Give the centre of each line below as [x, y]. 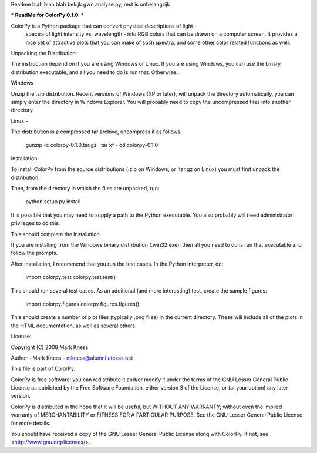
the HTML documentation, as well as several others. [74, 326]
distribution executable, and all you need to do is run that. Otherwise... [96, 72]
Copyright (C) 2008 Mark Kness [50, 347]
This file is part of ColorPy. [43, 369]
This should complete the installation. [56, 234]
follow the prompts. [34, 253]
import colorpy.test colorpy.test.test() [71, 277]
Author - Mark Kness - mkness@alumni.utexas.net [72, 358]
